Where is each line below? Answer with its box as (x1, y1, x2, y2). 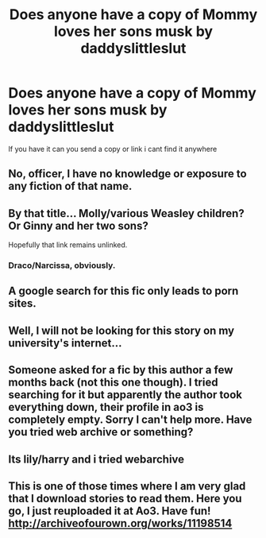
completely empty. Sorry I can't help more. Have (8, 413, 253, 427)
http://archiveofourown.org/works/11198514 (8, 517, 233, 530)
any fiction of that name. (8, 180, 133, 193)
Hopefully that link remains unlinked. (8, 240, 128, 250)
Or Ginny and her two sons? (8, 219, 148, 232)
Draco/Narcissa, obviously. (8, 260, 116, 271)
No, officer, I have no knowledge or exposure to (8, 167, 248, 180)
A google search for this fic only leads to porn (8, 284, 239, 298)
